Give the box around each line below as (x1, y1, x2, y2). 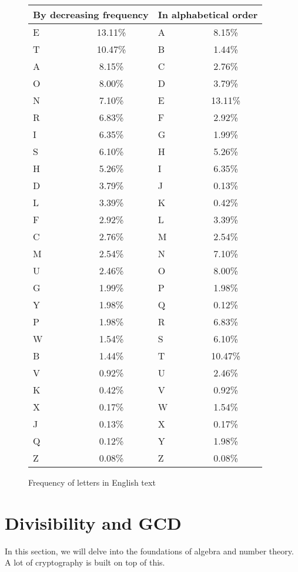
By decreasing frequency (33, 8, 149, 21)
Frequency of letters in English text (28, 476, 156, 488)
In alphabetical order (158, 8, 258, 21)
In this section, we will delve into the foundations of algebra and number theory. (5, 544, 294, 557)
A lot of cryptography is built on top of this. (5, 556, 165, 568)
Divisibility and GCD (5, 510, 182, 534)
